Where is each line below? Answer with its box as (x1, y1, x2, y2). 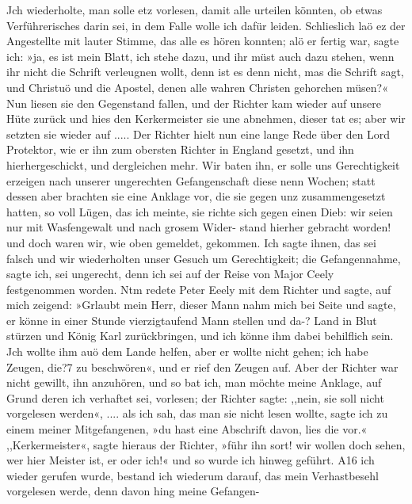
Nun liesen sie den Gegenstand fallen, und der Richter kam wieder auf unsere (6, 94, 381, 111)
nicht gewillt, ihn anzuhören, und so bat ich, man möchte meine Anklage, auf (6, 374, 382, 391)
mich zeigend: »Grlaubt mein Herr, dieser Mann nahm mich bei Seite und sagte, (6, 296, 396, 313)
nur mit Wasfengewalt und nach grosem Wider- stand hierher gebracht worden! (6, 219, 391, 235)
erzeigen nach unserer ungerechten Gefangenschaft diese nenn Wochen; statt (6, 172, 376, 189)
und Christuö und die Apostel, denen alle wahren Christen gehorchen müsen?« (6, 78, 388, 95)
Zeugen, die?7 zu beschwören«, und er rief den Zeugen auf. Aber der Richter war (6, 358, 399, 375)
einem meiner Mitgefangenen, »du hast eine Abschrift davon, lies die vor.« (6, 421, 368, 437)
